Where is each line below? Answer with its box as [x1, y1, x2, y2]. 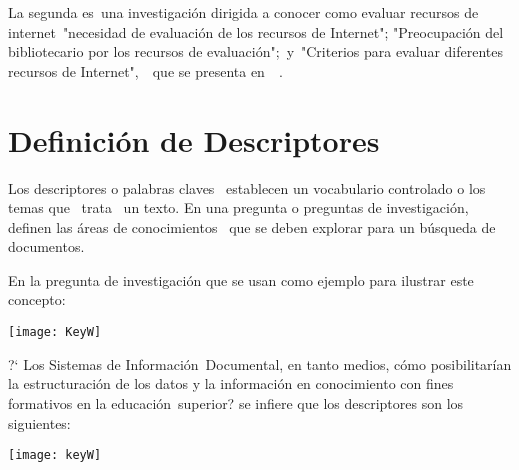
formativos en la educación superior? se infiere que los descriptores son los [8, 392, 464, 413]
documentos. [8, 236, 85, 257]
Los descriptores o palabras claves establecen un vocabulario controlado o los [8, 177, 486, 198]
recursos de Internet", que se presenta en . [8, 60, 283, 81]
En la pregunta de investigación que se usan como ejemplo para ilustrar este [8, 269, 474, 290]
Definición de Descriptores [8, 119, 380, 160]
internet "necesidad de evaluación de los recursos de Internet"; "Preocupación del [8, 21, 504, 42]
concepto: [8, 289, 66, 310]
